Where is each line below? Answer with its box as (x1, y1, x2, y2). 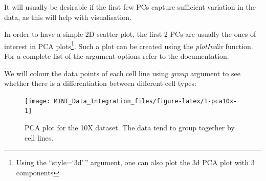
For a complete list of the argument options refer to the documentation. (4, 51, 229, 61)
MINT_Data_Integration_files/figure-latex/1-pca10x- (54, 97, 237, 105)
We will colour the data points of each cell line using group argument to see (4, 67, 240, 78)
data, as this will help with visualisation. (4, 11, 131, 22)
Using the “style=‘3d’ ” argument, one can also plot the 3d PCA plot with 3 (16, 157, 255, 168)
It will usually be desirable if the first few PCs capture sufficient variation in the (4, 2, 256, 12)
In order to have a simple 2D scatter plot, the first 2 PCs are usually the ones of (4, 29, 256, 39)
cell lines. (25, 132, 54, 143)
